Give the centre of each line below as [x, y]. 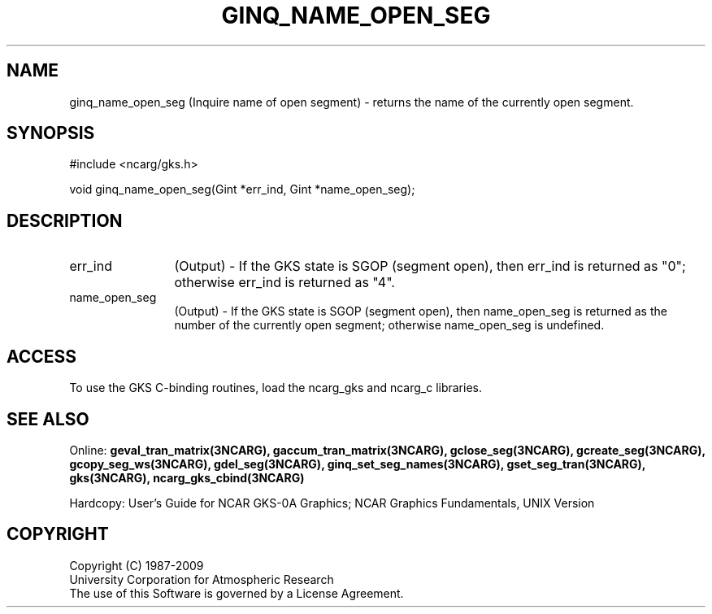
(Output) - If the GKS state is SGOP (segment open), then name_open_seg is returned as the [421, 311]
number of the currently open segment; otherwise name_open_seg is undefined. [389, 325]
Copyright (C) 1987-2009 [137, 565]
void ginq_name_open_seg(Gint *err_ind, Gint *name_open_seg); [242, 189]
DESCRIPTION [65, 220]
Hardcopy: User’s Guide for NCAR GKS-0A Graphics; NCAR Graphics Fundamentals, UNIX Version [332, 503]
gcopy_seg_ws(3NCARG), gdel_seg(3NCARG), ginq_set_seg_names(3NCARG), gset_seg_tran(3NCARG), [358, 464]
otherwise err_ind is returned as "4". [284, 283]
